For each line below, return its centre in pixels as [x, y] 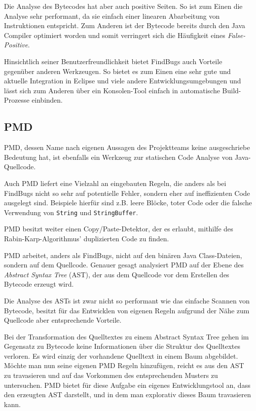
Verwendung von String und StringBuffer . [71, 212]
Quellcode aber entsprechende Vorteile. [63, 320]
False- [237, 35]
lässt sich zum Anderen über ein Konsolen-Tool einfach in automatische [112, 90]
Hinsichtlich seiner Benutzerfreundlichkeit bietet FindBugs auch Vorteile [113, 61]
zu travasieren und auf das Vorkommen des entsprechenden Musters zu [111, 375]
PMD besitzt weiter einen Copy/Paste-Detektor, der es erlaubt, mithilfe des [119, 229]
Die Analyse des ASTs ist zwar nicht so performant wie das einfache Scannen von [127, 300]
